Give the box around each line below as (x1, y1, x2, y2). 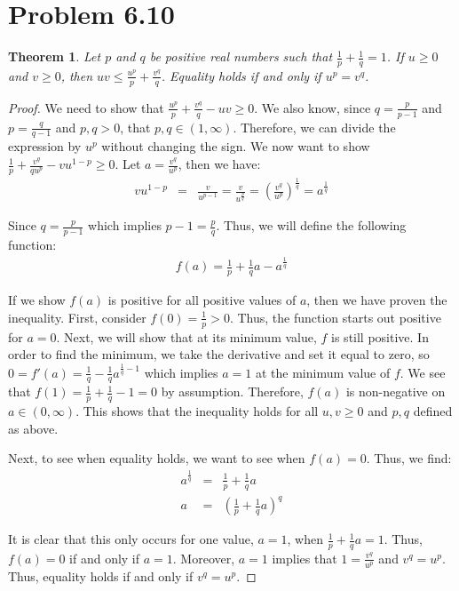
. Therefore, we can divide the (233, 117, 396, 136)
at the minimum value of (255, 363, 391, 381)
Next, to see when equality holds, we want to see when (8, 449, 305, 467)
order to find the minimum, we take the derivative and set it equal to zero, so (8, 345, 430, 363)
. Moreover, (172, 548, 235, 567)
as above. (8, 419, 59, 437)
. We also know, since (254, 98, 371, 116)
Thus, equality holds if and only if (8, 566, 194, 585)
